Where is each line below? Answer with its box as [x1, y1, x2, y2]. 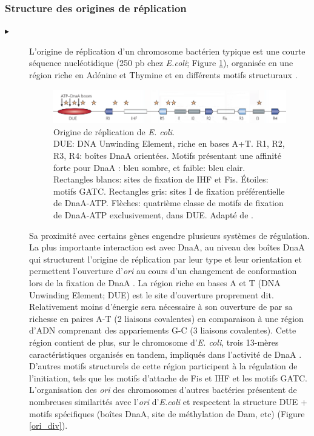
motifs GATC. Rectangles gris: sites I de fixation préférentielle [53, 184, 285, 197]
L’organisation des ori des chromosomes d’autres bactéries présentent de [29, 383, 297, 396]
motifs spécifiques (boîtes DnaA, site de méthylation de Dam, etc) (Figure [29, 407, 305, 420]
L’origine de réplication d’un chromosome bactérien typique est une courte [29, 44, 306, 57]
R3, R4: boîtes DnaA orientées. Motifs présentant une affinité [53, 149, 281, 162]
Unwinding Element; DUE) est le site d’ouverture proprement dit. [29, 288, 274, 301]
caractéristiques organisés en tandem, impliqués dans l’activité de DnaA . [29, 347, 302, 360]
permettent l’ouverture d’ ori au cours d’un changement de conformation [29, 264, 297, 277]
